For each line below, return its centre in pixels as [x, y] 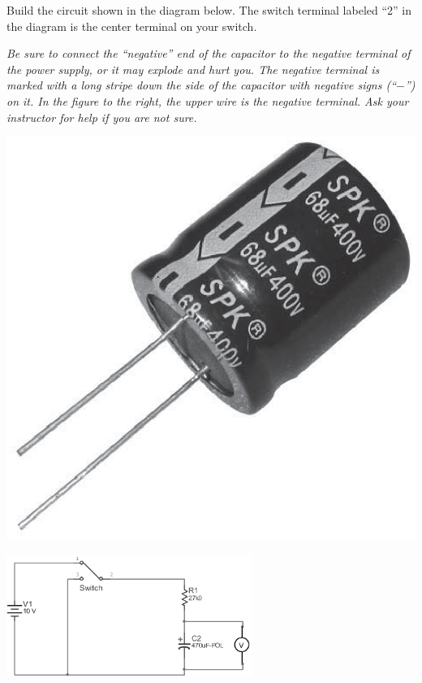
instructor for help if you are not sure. [102, 117]
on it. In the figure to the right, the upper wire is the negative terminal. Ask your [208, 100]
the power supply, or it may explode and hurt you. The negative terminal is [193, 69]
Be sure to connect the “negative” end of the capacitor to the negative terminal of [209, 53]
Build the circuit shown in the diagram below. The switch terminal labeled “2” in [209, 10]
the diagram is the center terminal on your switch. [132, 26]
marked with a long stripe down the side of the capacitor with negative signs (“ [202, 85]
